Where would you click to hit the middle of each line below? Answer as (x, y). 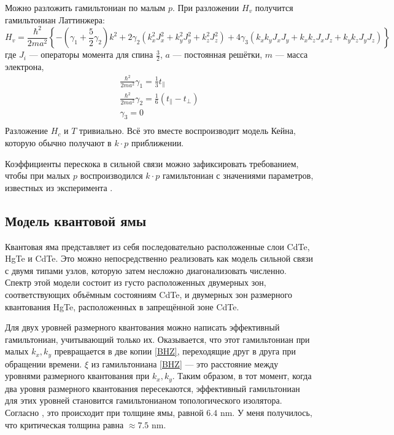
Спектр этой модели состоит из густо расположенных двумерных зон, (136, 282)
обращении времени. (44, 363)
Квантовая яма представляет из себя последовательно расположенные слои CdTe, (157, 246)
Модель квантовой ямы (76, 220)
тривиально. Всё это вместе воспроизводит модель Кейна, (187, 131)
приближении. (157, 143)
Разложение (27, 131)
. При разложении (206, 7)
